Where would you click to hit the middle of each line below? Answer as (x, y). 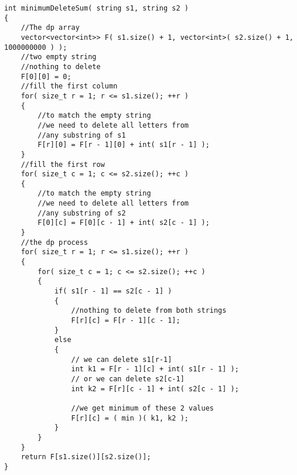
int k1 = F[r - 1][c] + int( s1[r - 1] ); (155, 369)
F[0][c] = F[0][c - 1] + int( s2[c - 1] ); (124, 223)
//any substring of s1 (82, 135)
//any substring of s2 (82, 213)
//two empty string (59, 57)
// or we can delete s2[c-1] (128, 379)
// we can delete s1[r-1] (122, 359)
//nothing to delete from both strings (149, 311)
